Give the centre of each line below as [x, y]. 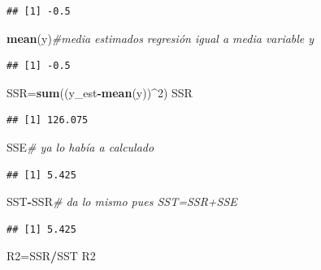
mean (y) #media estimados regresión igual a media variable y [160, 38]
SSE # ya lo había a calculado [80, 146]
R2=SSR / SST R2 [51, 256]
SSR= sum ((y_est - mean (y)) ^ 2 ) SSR [100, 92]
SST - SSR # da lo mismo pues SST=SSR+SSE [122, 201]
